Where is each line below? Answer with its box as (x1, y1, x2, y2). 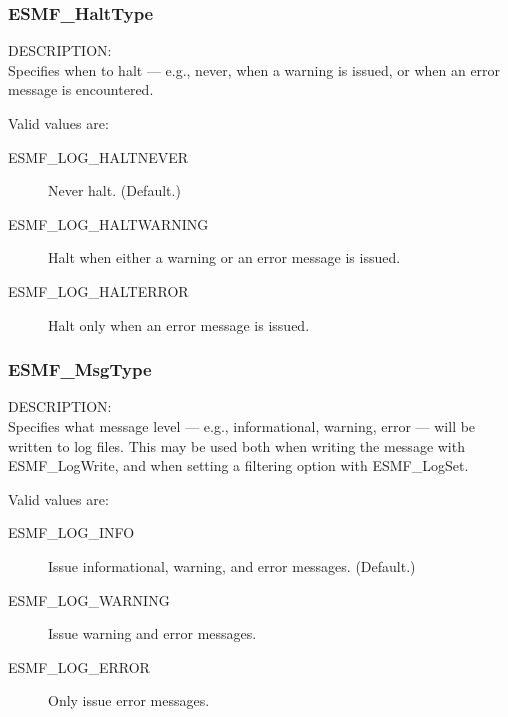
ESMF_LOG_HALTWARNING (8, 213, 209, 234)
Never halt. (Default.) (48, 180, 181, 201)
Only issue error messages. (48, 690, 210, 711)
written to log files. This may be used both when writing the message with (8, 435, 465, 456)
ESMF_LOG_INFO (8, 522, 135, 543)
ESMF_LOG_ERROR (8, 656, 150, 677)
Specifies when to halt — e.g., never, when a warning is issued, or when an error (8, 59, 501, 80)
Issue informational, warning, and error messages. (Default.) (48, 555, 416, 576)
